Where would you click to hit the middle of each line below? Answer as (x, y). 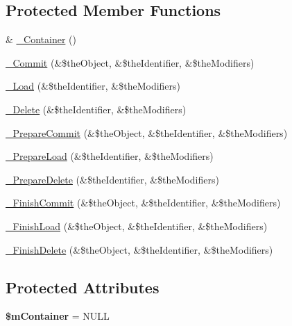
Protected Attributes (83, 287)
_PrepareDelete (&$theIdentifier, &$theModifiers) (112, 179)
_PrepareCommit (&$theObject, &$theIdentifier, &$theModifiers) (147, 132)
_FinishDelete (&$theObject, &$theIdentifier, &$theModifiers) (139, 249)
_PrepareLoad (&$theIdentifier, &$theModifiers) (110, 156)
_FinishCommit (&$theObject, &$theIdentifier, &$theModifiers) (143, 203)
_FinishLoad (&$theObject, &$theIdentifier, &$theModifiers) (137, 226)
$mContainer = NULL (58, 316)
